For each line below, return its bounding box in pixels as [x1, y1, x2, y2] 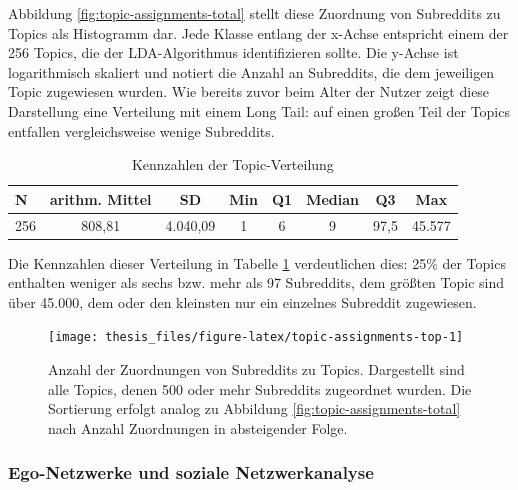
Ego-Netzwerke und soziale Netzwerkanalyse [8, 460, 374, 485]
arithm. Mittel [50, 188, 152, 209]
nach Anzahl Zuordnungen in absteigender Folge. [48, 417, 348, 438]
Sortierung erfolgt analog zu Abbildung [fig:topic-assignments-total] [48, 398, 461, 419]
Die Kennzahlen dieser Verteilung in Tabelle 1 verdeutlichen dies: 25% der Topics [8, 252, 506, 273]
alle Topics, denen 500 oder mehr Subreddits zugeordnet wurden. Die [48, 378, 472, 399]
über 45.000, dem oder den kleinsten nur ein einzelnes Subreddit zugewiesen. [8, 291, 477, 312]
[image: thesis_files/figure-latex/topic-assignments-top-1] [48, 330, 464, 345]
